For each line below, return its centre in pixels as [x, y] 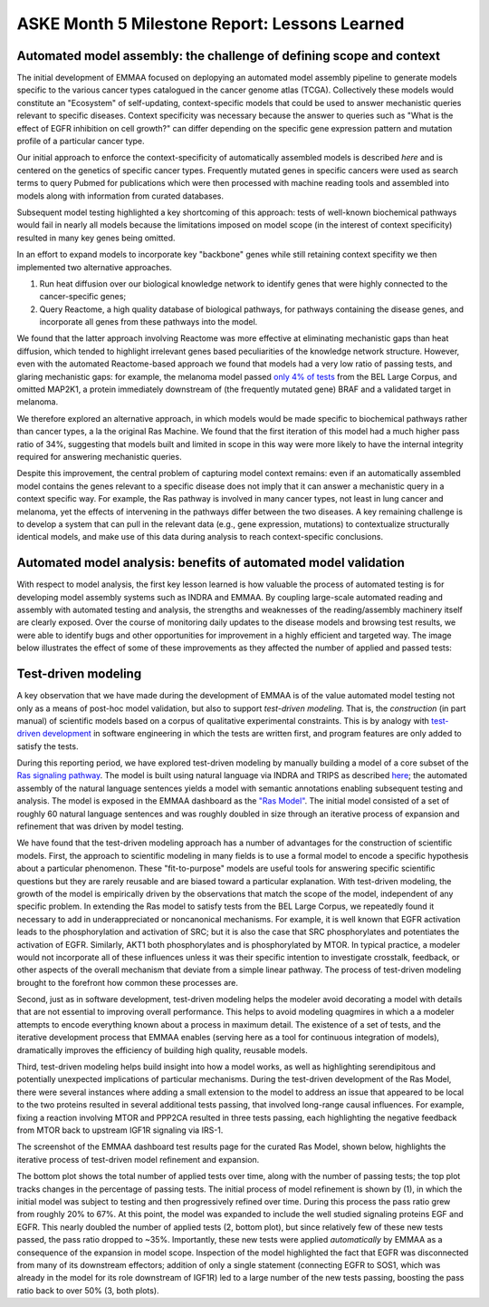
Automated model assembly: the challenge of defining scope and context [229, 56]
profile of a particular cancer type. [81, 141]
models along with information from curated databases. [120, 196]
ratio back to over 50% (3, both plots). [88, 1290]
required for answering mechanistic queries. [99, 457]
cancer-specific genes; [83, 297]
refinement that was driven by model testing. [101, 826]
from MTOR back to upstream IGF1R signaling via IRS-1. [120, 1130]
